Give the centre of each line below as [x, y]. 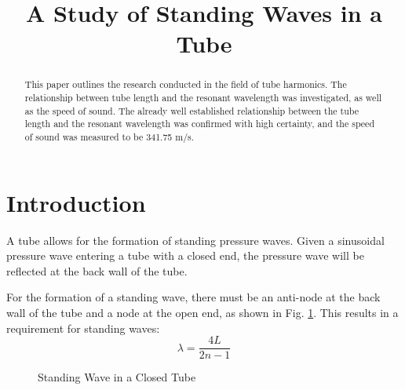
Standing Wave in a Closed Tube [117, 377]
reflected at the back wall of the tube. [97, 270]
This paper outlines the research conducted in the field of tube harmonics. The [186, 84]
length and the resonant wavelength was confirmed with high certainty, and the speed [200, 124]
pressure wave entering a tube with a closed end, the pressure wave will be [185, 255]
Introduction [76, 202]
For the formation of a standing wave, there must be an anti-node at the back [193, 297]
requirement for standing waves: [83, 328]
